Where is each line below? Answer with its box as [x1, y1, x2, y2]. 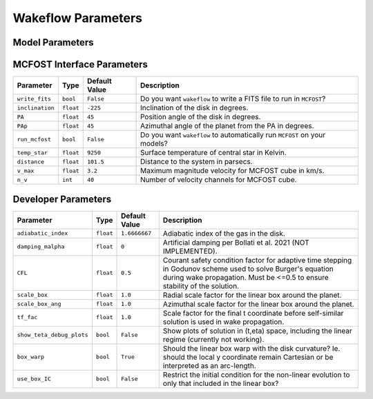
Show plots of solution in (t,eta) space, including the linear [162, 326, 352, 336]
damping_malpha [17, 243, 65, 251]
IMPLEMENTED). [162, 246, 218, 256]
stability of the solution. [162, 281, 240, 291]
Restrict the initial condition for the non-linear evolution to [162, 369, 350, 379]
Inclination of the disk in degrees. [140, 103, 249, 113]
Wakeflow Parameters [12, 10, 143, 25]
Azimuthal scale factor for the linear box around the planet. [162, 299, 355, 309]
